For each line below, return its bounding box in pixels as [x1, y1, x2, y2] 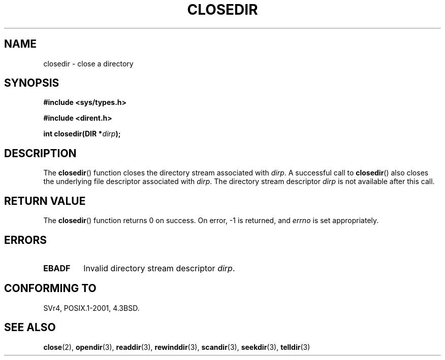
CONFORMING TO [4, 282, 97, 295]
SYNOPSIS [4, 77, 59, 90]
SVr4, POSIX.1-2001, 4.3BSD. [43, 303, 140, 312]
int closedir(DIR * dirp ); [43, 129, 121, 138]
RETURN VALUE [4, 194, 86, 207]
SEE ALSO [4, 321, 56, 334]
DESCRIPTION [4, 147, 77, 160]
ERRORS [4, 233, 47, 246]
